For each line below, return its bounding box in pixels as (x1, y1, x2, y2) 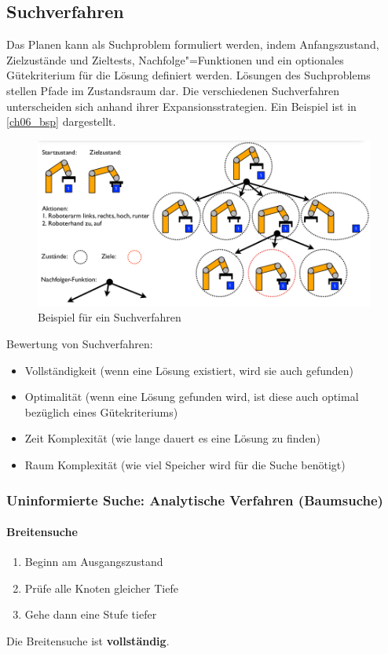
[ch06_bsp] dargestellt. (6, 113, 116, 130)
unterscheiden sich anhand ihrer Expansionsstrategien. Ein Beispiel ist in (6, 97, 357, 114)
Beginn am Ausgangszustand (24, 553, 163, 570)
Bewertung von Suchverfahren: (6, 336, 153, 352)
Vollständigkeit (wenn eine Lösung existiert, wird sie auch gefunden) (24, 362, 354, 378)
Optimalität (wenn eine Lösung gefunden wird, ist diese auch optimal (24, 388, 359, 405)
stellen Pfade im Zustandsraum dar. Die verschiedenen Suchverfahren (6, 82, 340, 98)
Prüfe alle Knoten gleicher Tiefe (24, 579, 178, 596)
